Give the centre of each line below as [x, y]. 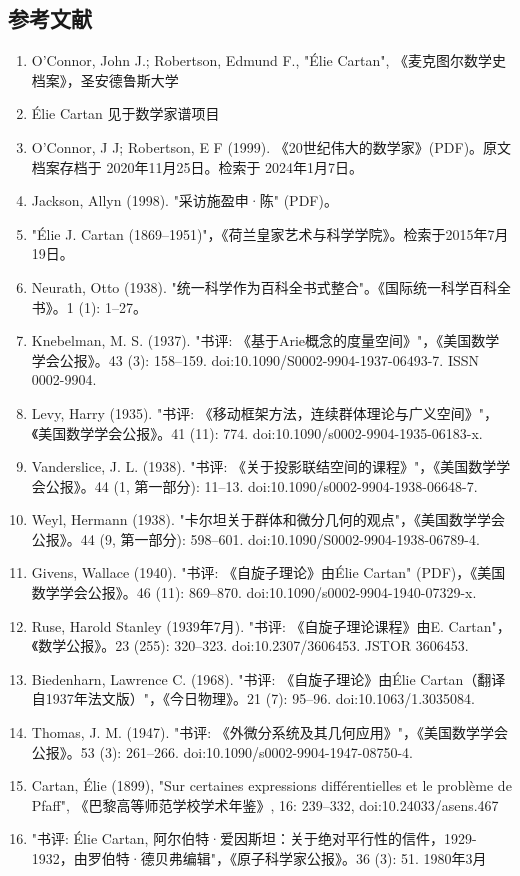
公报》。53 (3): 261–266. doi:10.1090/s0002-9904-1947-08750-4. [222, 751]
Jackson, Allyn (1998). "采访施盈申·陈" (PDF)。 [184, 200]
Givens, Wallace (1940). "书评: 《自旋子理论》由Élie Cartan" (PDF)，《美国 [268, 572]
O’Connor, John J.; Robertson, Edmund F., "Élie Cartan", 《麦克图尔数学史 [269, 60]
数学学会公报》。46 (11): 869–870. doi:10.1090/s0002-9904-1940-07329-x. [254, 592]
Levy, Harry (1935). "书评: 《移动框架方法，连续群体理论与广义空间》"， [264, 412]
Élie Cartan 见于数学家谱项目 [125, 113]
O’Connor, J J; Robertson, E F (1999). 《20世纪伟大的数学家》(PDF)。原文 [271, 146]
